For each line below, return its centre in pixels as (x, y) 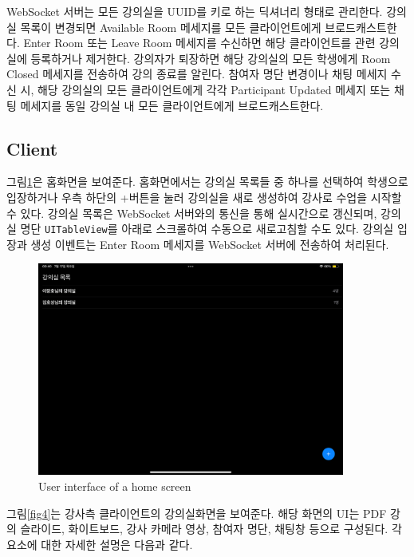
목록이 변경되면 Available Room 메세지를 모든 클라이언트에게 (171, 27)
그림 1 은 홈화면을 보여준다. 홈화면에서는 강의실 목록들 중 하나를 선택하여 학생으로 (207, 182)
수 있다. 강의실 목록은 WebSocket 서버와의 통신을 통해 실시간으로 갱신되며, (192, 213)
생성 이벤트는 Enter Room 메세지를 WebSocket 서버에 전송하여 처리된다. (210, 244)
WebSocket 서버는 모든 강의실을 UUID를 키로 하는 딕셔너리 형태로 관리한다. (195, 11)
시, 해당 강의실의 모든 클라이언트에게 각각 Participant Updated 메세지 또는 (205, 89)
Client (32, 148)
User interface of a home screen (115, 486)
